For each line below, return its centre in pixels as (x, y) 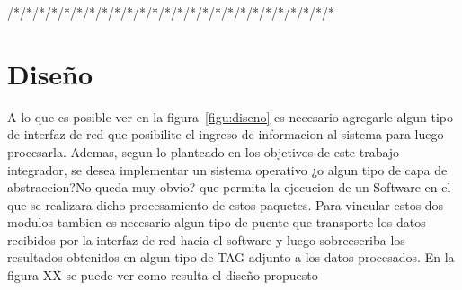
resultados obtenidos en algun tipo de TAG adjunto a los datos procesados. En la (231, 257)
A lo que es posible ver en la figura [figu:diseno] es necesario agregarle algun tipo (231, 116)
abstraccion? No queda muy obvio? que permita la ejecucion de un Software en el (229, 187)
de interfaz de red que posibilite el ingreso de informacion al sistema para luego (226, 134)
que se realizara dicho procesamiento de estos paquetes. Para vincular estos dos (226, 204)
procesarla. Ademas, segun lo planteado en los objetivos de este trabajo (204, 151)
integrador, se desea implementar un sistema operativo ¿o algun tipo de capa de (227, 169)
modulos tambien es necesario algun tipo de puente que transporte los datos (217, 222)
